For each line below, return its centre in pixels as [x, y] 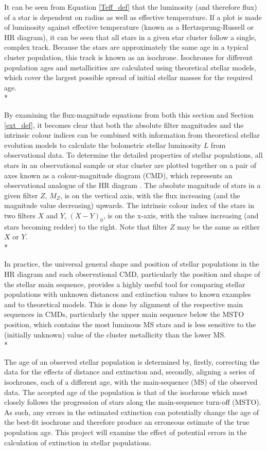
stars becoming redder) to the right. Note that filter [86, 226]
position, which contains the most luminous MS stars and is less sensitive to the [130, 324]
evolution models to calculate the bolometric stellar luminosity [103, 145]
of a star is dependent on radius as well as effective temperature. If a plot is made [133, 17]
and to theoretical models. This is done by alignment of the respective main [123, 304]
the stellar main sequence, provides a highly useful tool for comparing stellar [125, 284]
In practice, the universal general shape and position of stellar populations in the [132, 264]
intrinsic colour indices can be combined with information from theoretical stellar [132, 135]
